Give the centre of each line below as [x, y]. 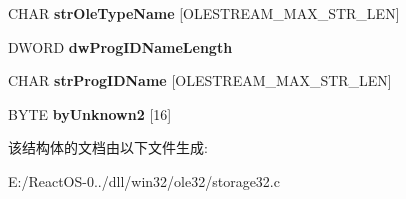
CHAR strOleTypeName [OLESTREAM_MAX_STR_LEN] [204, 13]
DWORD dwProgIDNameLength [120, 46]
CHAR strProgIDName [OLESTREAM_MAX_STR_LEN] [200, 80]
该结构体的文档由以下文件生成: [108, 147]
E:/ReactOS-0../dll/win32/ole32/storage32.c [144, 180]
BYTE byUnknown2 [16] [90, 113]
